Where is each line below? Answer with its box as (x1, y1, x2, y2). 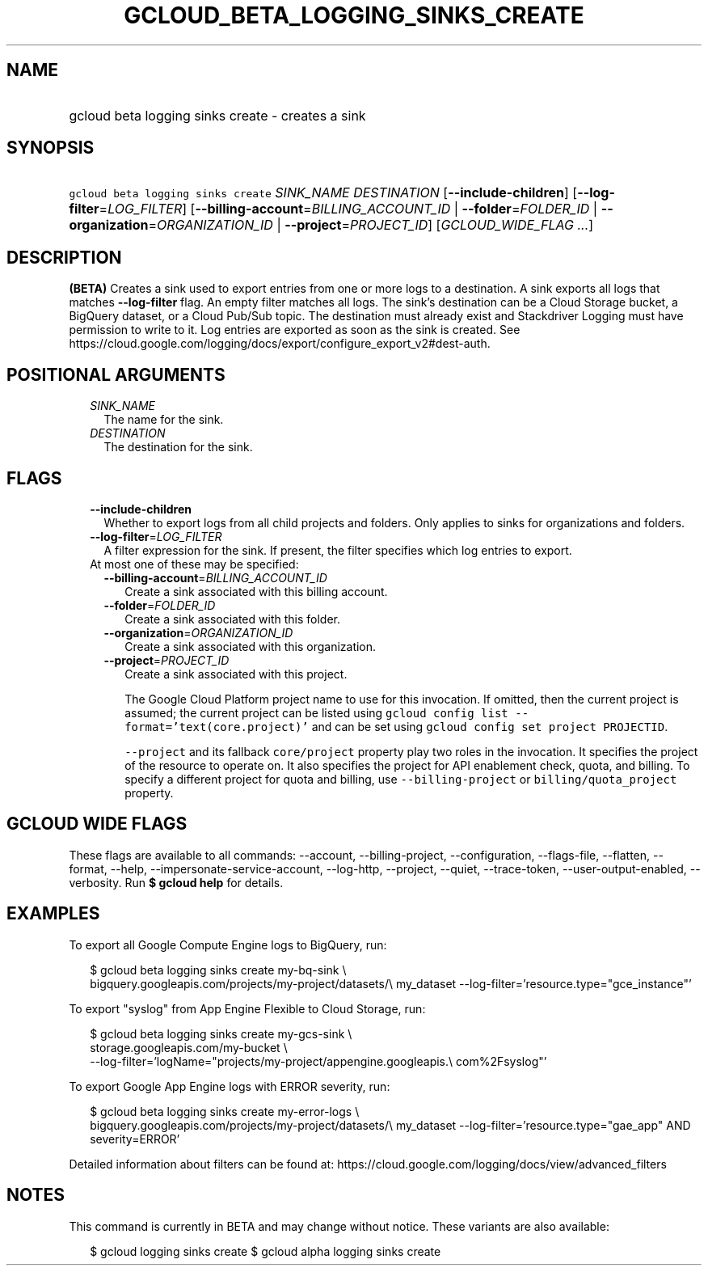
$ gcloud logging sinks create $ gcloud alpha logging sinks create (90, 1244, 441, 1258)
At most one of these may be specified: (90, 556, 299, 571)
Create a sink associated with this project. (124, 666, 348, 681)
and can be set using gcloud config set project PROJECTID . (311, 719, 668, 733)
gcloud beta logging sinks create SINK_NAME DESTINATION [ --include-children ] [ (69, 184, 578, 201)
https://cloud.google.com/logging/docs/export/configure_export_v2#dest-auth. (69, 336, 491, 351)
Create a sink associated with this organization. (124, 639, 377, 653)
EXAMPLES (6, 903, 100, 924)
